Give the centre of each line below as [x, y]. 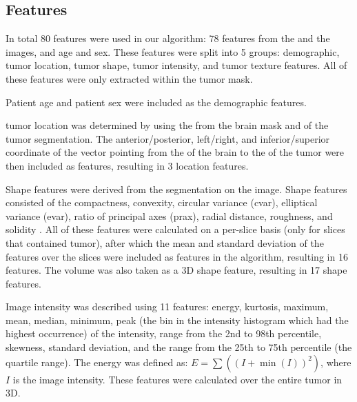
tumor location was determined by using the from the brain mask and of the [167, 125]
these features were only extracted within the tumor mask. [129, 78]
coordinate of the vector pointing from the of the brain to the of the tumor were [175, 152]
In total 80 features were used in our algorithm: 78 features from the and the [168, 38]
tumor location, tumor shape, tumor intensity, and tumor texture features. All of [176, 65]
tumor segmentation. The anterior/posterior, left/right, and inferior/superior [168, 138]
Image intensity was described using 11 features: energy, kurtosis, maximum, [167, 306]
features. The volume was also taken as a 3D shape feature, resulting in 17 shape [176, 270]
